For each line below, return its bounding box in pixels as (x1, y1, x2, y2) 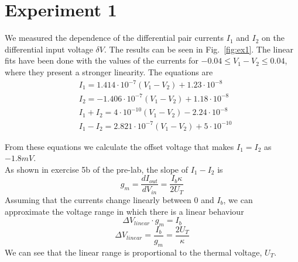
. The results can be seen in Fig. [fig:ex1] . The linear (104, 43, 293, 55)
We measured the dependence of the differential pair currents (5, 32, 224, 44)
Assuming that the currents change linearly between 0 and (5, 193, 214, 205)
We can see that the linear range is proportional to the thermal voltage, (5, 246, 262, 258)
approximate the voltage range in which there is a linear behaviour (5, 205, 244, 217)
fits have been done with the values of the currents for (5, 54, 198, 67)
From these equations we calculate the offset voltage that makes (5, 140, 234, 152)
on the (262, 32, 285, 44)
